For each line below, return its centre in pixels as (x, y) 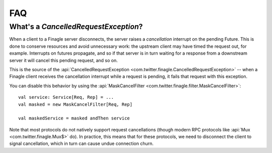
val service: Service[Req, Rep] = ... (66, 97)
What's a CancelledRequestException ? (76, 27)
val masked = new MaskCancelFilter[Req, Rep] (76, 104)
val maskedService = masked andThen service (74, 118)
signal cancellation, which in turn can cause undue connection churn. (81, 143)
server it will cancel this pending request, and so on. (63, 60)
